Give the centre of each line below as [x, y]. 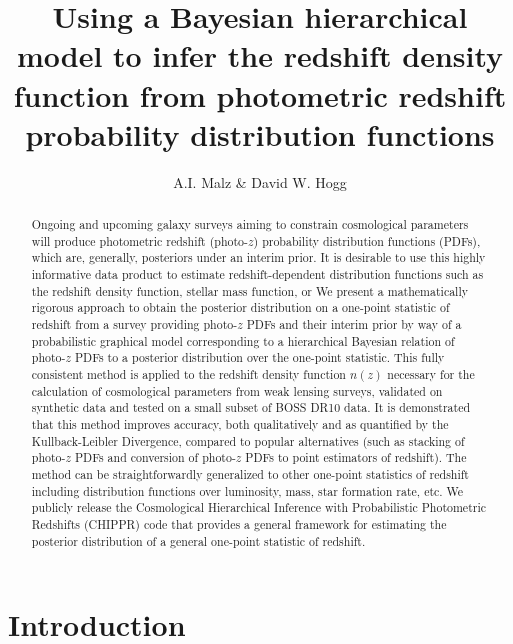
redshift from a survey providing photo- [134, 324]
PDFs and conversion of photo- [155, 457]
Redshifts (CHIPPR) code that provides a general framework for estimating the [239, 523]
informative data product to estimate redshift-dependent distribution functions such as [257, 274]
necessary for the [431, 373]
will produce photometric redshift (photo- [140, 240]
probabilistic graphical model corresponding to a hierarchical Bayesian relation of [243, 340]
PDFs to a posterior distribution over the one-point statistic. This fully [259, 357]
